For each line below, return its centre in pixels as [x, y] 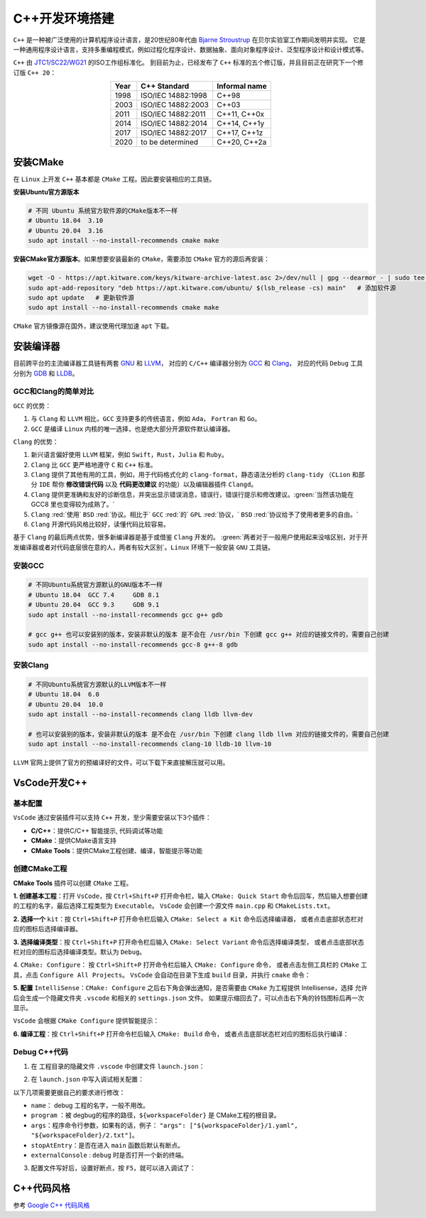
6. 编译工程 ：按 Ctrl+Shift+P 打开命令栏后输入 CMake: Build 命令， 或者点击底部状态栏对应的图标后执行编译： [181, 1033]
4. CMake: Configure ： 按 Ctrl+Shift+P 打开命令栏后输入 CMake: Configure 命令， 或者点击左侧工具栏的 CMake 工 [190, 965]
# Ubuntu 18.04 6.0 [64, 695]
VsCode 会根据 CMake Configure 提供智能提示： [86, 1021]
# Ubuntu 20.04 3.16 [66, 230]
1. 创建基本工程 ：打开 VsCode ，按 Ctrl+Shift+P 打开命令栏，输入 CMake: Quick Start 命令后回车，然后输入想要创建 [191, 896]
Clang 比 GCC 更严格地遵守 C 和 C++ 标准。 [94, 464]
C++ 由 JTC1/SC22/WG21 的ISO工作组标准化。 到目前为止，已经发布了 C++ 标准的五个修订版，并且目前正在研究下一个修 [189, 62]
